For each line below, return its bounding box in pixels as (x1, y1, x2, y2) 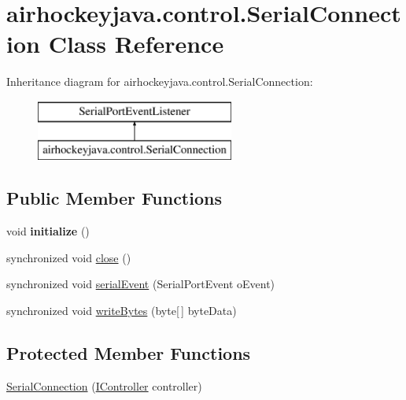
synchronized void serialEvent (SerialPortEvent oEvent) (6, 276, 275, 292)
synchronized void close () (6, 249, 131, 265)
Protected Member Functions (6, 341, 251, 365)
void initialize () (6, 223, 90, 239)
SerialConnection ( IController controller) (6, 377, 202, 394)
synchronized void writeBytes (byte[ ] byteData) (6, 302, 237, 319)
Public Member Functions (6, 186, 222, 210)
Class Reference (48, 28, 224, 60)
